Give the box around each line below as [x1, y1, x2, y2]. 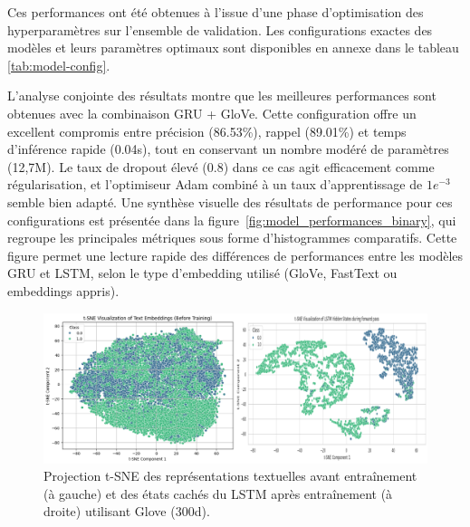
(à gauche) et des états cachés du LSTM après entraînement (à [43, 484, 393, 503]
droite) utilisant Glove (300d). [43, 502, 210, 521]
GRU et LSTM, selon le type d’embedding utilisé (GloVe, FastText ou [7, 263, 398, 283]
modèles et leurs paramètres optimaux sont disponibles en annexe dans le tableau [7, 38, 459, 57]
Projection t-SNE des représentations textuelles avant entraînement [43, 466, 417, 485]
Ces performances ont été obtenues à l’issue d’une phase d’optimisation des [7, 3, 424, 21]
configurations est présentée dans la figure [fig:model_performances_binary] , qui [7, 210, 456, 229]
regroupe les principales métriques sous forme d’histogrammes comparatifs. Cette [7, 228, 457, 247]
